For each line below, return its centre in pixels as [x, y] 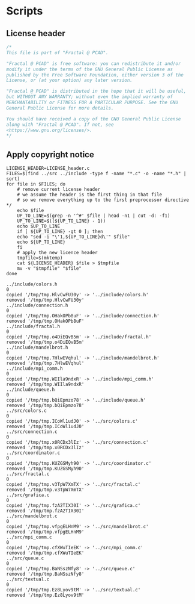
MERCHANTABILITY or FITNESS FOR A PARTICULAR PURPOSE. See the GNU [92, 102]
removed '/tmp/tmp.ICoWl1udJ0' [45, 427]
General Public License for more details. [60, 108]
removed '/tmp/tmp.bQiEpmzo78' [45, 406]
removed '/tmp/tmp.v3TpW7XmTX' [45, 490]
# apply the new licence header [57, 253]
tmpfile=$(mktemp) [40, 258]
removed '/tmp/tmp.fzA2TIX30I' [45, 511]
